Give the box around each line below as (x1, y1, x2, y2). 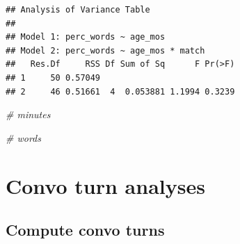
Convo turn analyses (6, 171, 205, 200)
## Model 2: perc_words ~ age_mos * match (6, 45, 205, 56)
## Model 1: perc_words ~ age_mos (6, 32, 166, 42)
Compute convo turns (6, 219, 165, 241)
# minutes (6, 107, 51, 122)
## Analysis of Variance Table (6, 5, 150, 15)
